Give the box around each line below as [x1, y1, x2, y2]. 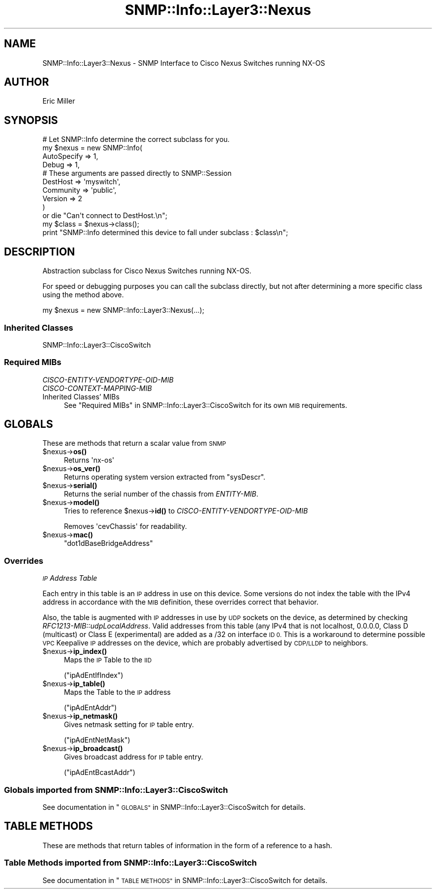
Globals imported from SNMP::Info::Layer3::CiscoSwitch [4, 784, 228, 795]
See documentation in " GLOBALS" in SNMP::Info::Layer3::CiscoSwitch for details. [42, 802, 306, 811]
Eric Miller [42, 97, 75, 106]
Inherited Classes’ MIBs [42, 392, 120, 401]
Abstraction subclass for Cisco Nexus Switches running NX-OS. [42, 266, 251, 275]
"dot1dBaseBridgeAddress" [64, 539, 153, 548]
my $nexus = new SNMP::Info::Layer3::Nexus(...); [42, 306, 205, 315]
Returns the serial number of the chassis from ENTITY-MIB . [64, 490, 259, 499]
